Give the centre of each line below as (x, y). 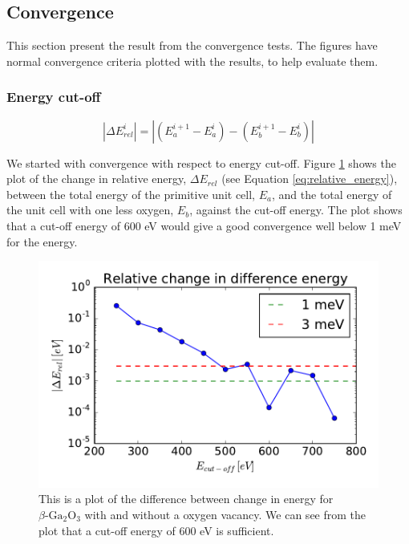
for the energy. (42, 241)
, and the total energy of (332, 194)
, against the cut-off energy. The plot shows (296, 210)
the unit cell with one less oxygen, (90, 210)
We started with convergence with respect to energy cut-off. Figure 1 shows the (201, 162)
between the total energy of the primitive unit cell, (131, 194)
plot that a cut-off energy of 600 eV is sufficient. (156, 530)
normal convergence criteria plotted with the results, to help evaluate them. (192, 61)
